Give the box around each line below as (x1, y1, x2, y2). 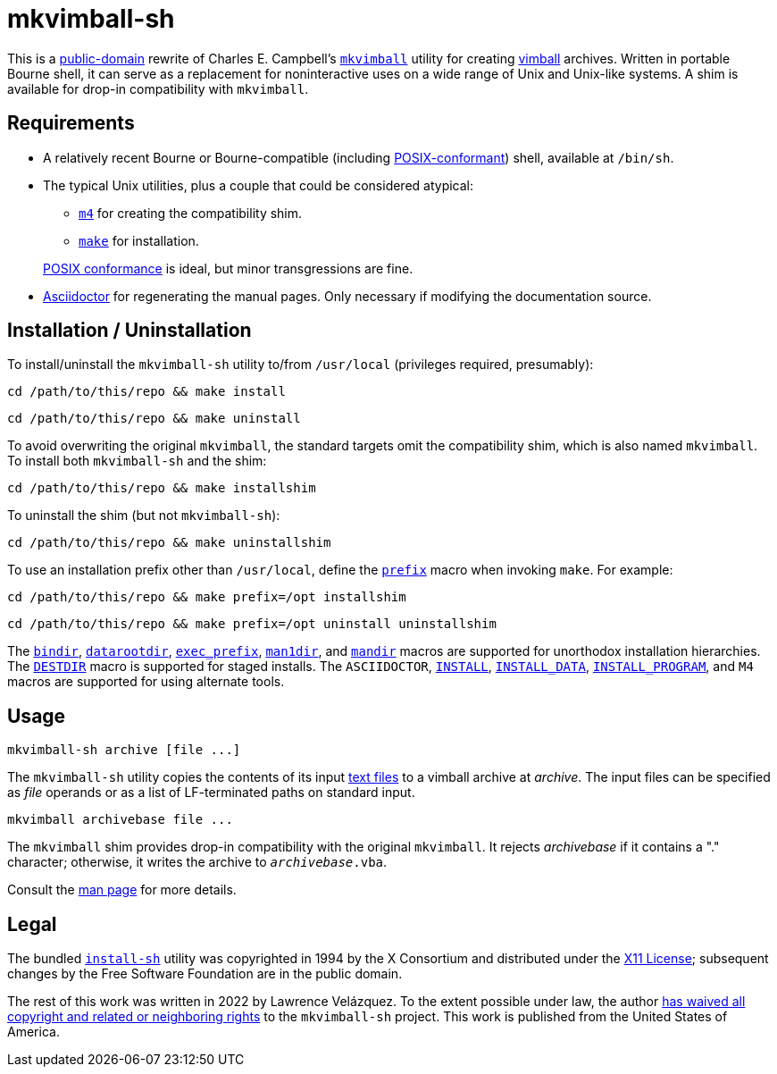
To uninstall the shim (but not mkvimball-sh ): (7, 508, 280, 524)
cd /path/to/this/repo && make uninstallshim (7, 535, 331, 550)
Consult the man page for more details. (7, 882, 237, 898)
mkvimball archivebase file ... (7, 812, 233, 827)
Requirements (7, 112, 135, 135)
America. (7, 1024, 60, 1040)
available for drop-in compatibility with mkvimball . (7, 80, 309, 96)
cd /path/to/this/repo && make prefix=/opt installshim (7, 590, 406, 605)
